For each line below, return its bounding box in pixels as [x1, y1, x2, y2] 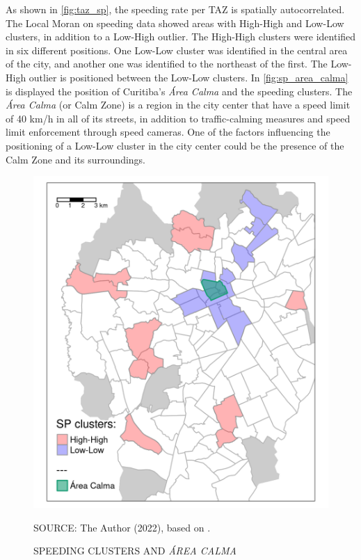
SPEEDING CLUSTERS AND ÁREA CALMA [33, 543, 236, 558]
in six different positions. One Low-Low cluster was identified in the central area [6, 42, 348, 57]
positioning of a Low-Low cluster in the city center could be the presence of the [6, 138, 344, 152]
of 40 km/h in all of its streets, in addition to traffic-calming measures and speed [6, 111, 351, 125]
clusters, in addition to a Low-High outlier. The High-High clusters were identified [6, 29, 356, 44]
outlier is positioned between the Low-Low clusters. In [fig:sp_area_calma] [29, 70, 348, 84]
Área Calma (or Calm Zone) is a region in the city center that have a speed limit [6, 97, 351, 112]
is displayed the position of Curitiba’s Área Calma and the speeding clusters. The [6, 83, 353, 98]
